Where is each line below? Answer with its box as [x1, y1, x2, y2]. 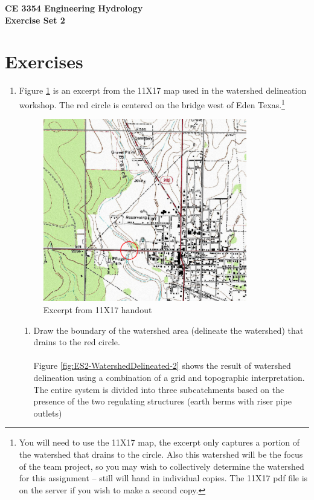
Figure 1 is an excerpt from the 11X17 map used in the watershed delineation [19, 84, 307, 97]
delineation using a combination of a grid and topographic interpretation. [33, 371, 305, 383]
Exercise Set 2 [5, 13, 65, 26]
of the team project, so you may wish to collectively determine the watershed [19, 459, 304, 472]
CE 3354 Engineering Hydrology [5, 2, 143, 14]
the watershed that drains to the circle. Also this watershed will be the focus [19, 447, 303, 460]
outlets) [33, 406, 62, 419]
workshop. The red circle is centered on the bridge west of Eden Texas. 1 [19, 96, 285, 111]
